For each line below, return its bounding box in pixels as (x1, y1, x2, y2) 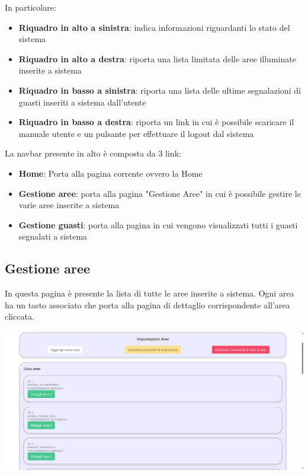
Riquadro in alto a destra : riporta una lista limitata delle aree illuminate (18, 52, 296, 65)
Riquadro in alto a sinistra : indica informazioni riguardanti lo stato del (18, 21, 290, 33)
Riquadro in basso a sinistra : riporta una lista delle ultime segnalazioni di (18, 84, 301, 96)
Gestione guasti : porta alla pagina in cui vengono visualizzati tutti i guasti (18, 218, 298, 231)
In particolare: (5, 1, 56, 13)
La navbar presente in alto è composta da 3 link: (5, 147, 181, 160)
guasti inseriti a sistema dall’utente (18, 95, 146, 108)
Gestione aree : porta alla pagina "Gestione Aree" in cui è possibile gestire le (18, 187, 301, 199)
